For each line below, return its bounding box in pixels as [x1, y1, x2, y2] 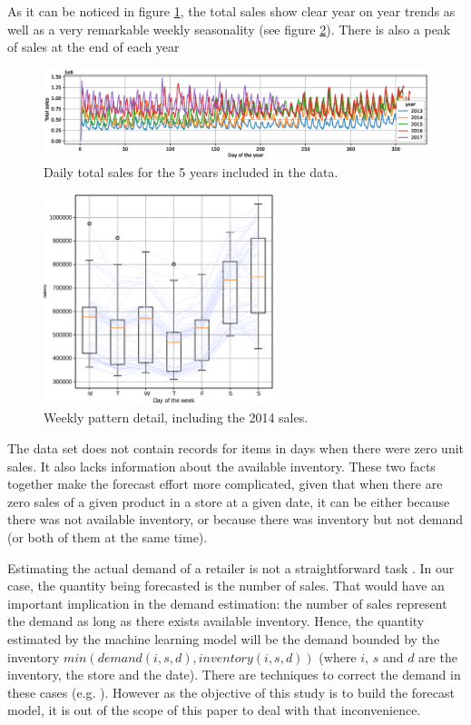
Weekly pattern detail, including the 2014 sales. [44, 408, 309, 427]
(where [319, 647, 357, 666]
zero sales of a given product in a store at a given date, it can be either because [7, 492, 450, 511]
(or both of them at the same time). [7, 528, 208, 547]
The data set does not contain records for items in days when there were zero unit [7, 439, 465, 458]
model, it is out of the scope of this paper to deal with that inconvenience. [7, 700, 421, 720]
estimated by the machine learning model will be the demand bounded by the [7, 629, 440, 648]
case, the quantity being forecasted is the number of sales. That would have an [7, 576, 445, 595]
